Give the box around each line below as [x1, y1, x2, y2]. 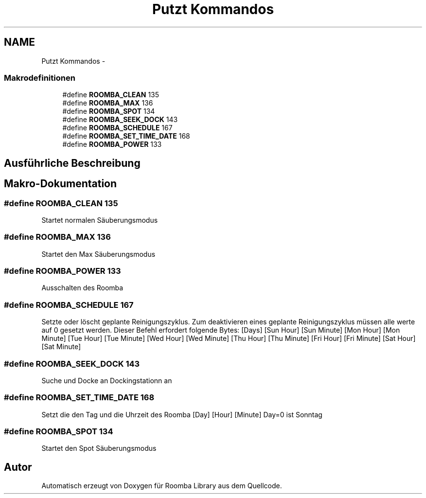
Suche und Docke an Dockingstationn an [41, 376, 172, 385]
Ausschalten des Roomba [41, 284, 124, 292]
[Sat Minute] [41, 342, 81, 351]
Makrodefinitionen [4, 72, 75, 83]
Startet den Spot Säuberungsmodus [41, 444, 157, 453]
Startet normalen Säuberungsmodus [41, 215, 158, 224]
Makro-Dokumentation [4, 178, 117, 190]
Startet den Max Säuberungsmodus [41, 249, 156, 258]
